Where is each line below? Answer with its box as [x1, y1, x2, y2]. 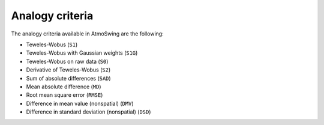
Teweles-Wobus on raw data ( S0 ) [26, 58, 109, 65]
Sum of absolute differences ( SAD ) [26, 75, 111, 82]
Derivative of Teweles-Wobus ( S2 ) [26, 66, 111, 73]
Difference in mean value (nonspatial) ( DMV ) [26, 100, 134, 107]
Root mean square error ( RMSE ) [26, 91, 103, 99]
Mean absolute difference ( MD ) [26, 83, 101, 90]
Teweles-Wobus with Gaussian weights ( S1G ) [26, 49, 138, 56]
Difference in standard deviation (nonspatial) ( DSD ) [26, 108, 151, 115]
